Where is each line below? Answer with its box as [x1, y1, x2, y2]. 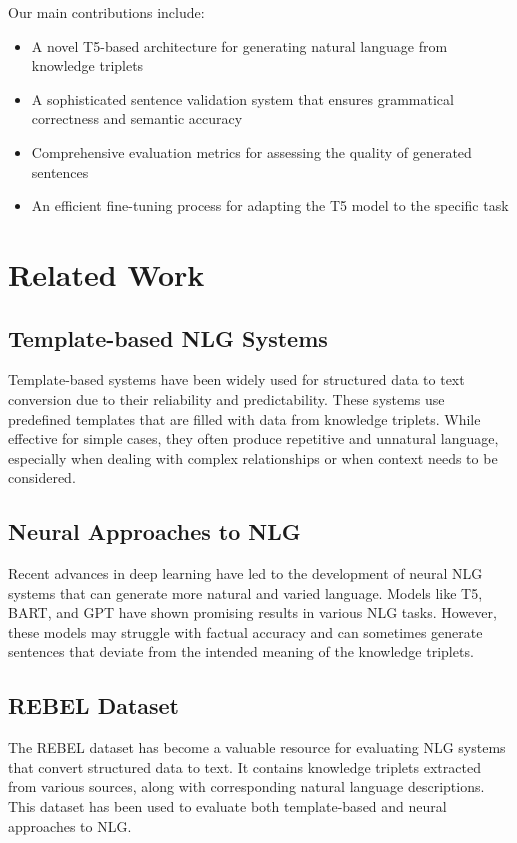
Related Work [8, 253, 205, 294]
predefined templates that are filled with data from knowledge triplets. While [8, 408, 481, 429]
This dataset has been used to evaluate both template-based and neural [8, 796, 447, 817]
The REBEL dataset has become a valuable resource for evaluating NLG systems [8, 737, 506, 758]
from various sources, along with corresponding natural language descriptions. [8, 776, 485, 797]
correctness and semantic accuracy [31, 108, 243, 129]
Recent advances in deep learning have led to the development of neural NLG [8, 563, 483, 584]
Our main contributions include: [8, 2, 205, 22]
